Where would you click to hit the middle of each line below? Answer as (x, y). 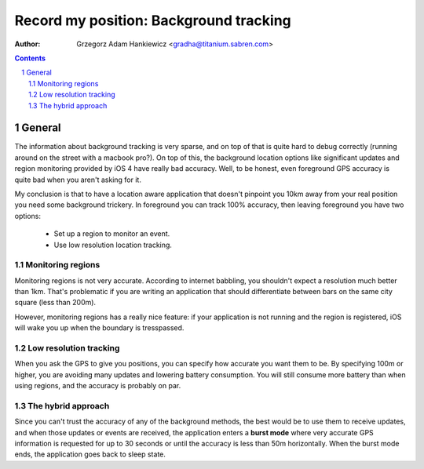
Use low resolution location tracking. (113, 245)
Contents (30, 58)
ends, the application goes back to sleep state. (90, 454)
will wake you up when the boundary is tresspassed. (99, 328)
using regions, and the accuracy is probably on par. (98, 386)
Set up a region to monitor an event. (112, 234)
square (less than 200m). (55, 303)
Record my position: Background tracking (153, 20)
